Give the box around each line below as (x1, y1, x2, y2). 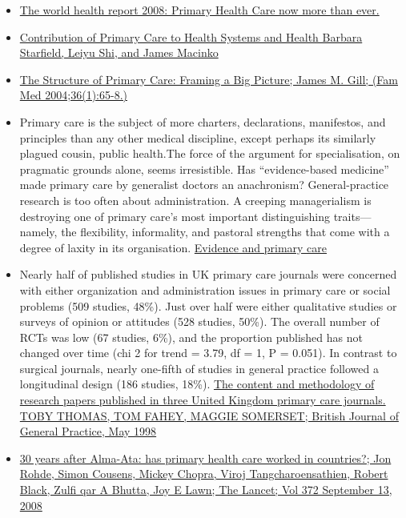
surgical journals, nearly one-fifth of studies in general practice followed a (19, 359, 379, 376)
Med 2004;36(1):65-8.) (19, 86, 127, 103)
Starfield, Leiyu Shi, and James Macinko (19, 44, 219, 61)
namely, (19, 223, 58, 240)
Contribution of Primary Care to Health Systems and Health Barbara (19, 28, 363, 45)
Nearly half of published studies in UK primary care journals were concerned (19, 266, 397, 283)
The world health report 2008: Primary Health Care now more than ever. (19, 2, 380, 18)
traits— (333, 207, 372, 224)
